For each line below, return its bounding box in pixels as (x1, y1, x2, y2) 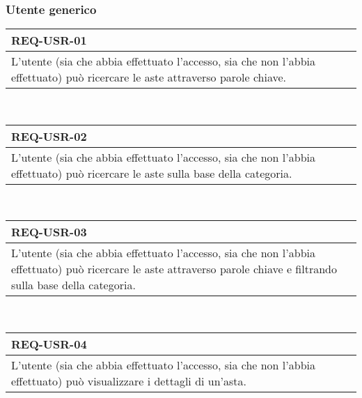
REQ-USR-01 (11, 32, 87, 49)
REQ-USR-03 (11, 224, 87, 240)
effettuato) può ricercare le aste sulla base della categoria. (11, 164, 292, 181)
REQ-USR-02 (11, 128, 87, 144)
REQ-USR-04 (11, 336, 87, 352)
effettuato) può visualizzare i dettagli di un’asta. (11, 373, 247, 389)
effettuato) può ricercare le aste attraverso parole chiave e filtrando (11, 261, 338, 277)
